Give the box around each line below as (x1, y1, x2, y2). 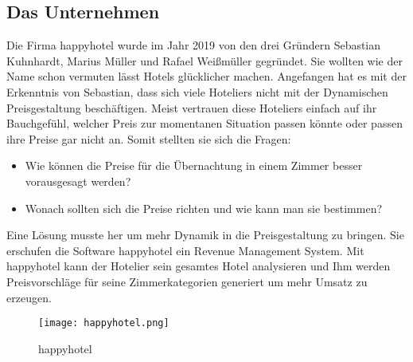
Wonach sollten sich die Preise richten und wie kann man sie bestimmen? (25, 199, 383, 216)
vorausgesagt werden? (25, 172, 131, 189)
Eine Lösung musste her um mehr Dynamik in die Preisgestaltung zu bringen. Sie (6, 226, 404, 243)
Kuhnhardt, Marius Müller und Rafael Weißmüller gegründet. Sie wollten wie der (6, 52, 403, 69)
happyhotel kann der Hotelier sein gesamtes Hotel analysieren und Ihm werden (6, 258, 391, 274)
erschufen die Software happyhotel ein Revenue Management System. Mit (6, 242, 364, 258)
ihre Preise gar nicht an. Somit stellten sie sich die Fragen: (6, 130, 291, 147)
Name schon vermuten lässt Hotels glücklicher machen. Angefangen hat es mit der (6, 68, 407, 85)
